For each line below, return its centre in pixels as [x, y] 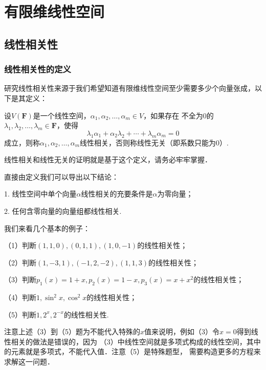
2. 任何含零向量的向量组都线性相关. [63, 211]
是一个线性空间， [62, 115]
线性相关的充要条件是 [117, 194]
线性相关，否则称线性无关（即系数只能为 [148, 142]
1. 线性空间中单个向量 [40, 194]
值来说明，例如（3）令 [182, 331]
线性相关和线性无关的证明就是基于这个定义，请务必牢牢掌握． [108, 159]
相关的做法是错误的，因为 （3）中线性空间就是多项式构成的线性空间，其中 [136, 341]
